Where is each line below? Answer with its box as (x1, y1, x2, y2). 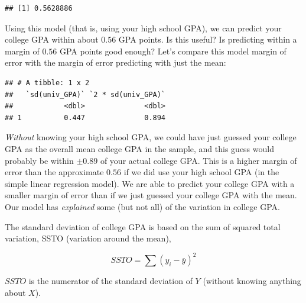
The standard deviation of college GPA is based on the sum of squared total (5, 220, 281, 233)
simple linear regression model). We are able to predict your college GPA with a (5, 177, 295, 189)
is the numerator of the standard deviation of (28, 275, 193, 287)
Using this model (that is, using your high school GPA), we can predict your (5, 21, 282, 34)
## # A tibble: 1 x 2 (5, 78, 90, 87)
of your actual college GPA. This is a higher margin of (100, 154, 297, 166)
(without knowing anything (203, 275, 301, 287)
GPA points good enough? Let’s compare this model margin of (60, 44, 287, 57)
